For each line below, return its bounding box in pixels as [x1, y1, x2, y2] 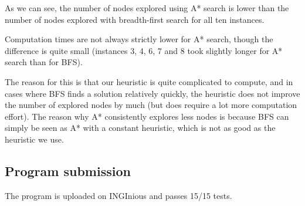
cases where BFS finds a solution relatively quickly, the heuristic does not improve [5, 87, 300, 99]
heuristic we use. [5, 133, 64, 145]
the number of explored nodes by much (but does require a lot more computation [5, 99, 297, 111]
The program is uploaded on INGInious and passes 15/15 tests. [5, 189, 232, 201]
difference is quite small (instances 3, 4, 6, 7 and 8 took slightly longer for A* [5, 44, 283, 56]
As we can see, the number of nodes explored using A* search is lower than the [5, 2, 289, 13]
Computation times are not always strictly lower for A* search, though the [5, 33, 273, 45]
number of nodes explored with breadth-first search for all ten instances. [5, 13, 265, 25]
